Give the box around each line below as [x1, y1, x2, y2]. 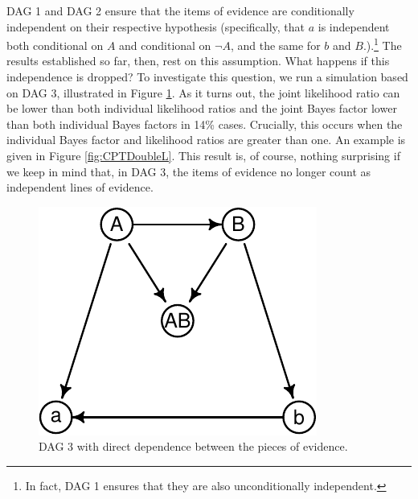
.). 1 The [363, 35, 402, 53]
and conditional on [119, 36, 211, 53]
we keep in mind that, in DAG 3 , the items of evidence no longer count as [6, 163, 371, 179]
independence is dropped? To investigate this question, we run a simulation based [6, 68, 408, 85]
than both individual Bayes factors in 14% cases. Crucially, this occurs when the [6, 115, 403, 132]
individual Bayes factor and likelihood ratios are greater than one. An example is [6, 131, 406, 148]
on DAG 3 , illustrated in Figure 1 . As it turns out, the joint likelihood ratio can [6, 84, 400, 101]
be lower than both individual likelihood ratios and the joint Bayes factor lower [6, 100, 397, 117]
